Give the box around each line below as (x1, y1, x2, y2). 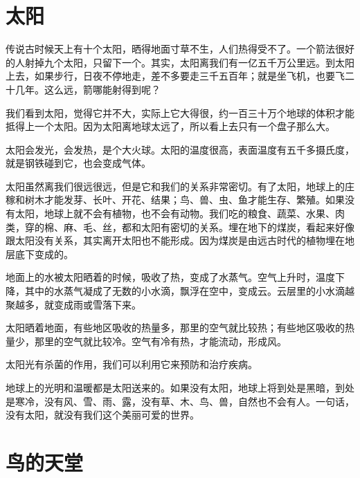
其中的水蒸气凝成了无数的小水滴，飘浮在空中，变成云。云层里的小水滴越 (24, 284, 354, 298)
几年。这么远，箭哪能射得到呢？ (15, 82, 161, 96)
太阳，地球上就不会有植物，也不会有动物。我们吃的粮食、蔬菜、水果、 (15, 206, 335, 221)
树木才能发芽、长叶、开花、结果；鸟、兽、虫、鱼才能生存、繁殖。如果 (24, 192, 345, 207)
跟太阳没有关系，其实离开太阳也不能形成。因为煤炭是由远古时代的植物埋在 (6, 233, 345, 248)
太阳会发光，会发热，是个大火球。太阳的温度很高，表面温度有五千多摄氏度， (6, 142, 354, 156)
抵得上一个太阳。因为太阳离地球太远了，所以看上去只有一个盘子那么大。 (6, 119, 335, 134)
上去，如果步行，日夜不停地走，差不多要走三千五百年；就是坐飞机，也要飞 (6, 68, 345, 83)
